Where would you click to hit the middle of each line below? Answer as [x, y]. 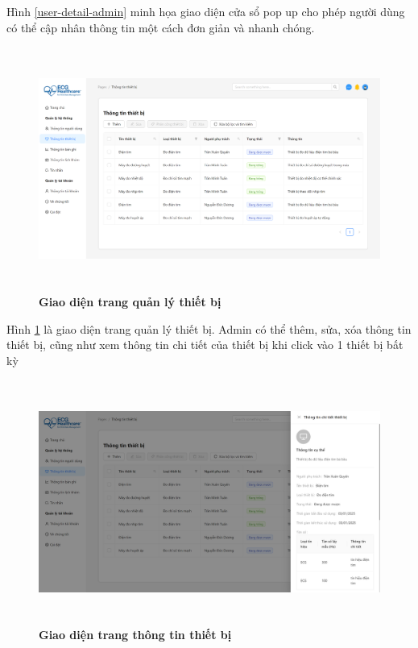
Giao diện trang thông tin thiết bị [135, 635]
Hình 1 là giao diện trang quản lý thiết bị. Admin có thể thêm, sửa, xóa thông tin [209, 328]
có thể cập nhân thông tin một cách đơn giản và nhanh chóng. [161, 27]
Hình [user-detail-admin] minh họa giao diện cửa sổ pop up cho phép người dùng [206, 11]
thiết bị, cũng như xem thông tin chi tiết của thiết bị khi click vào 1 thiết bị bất [205, 345]
